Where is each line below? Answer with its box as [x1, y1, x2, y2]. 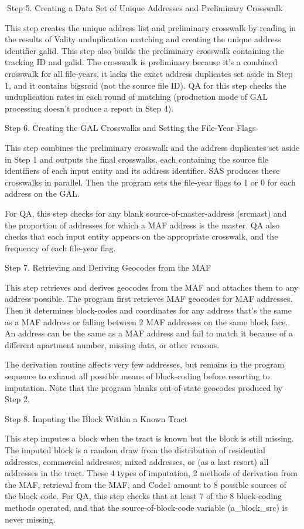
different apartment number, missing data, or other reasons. [5, 338, 220, 351]
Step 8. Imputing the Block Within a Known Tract [5, 412, 188, 424]
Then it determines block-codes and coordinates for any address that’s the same [5, 304, 292, 316]
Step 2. [5, 393, 30, 405]
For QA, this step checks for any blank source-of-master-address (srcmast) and [5, 207, 287, 219]
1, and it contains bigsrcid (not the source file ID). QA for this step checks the [5, 79, 286, 91]
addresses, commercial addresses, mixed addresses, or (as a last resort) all [5, 455, 269, 467]
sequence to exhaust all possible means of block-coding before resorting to [5, 370, 270, 382]
